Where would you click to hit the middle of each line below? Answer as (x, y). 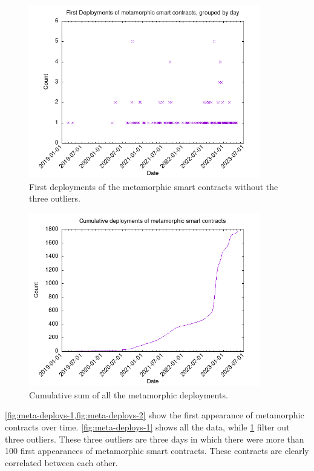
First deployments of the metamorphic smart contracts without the (154, 186)
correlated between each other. (61, 462)
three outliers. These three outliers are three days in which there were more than (155, 439)
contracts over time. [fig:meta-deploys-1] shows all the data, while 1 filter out (147, 427)
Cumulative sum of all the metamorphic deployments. (129, 394)
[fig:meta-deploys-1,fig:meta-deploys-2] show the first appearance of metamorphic (155, 415)
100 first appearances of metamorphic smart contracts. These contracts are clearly (157, 451)
